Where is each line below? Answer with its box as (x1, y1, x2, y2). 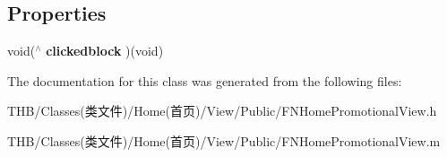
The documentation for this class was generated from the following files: (7, 71, 402, 90)
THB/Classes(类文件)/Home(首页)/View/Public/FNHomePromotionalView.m (7, 131, 441, 150)
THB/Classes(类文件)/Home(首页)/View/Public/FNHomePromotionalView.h (7, 101, 437, 120)
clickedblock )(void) (46, 41, 164, 60)
